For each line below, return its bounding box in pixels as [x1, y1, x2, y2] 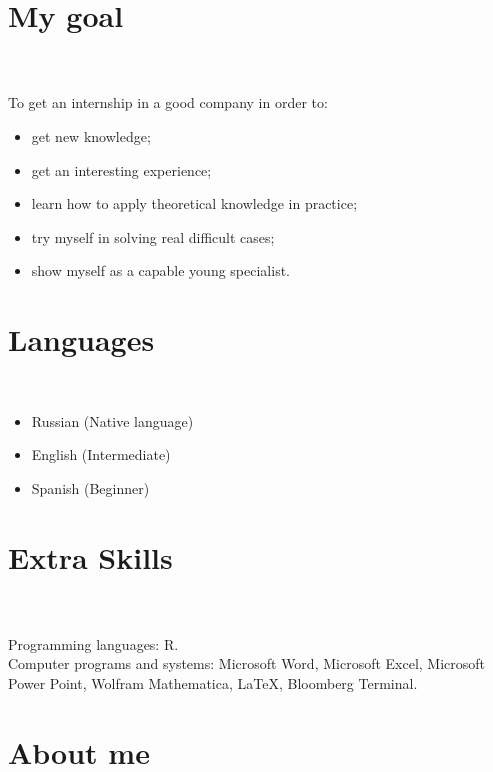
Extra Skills [8, 536, 173, 577]
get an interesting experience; [31, 159, 212, 180]
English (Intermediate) [31, 444, 171, 465]
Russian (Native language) [31, 410, 194, 431]
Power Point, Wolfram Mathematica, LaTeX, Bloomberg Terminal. [8, 672, 418, 693]
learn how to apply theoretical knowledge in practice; [31, 193, 358, 214]
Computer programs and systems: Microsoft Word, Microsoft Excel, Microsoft [8, 653, 486, 674]
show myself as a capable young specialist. [31, 260, 290, 281]
